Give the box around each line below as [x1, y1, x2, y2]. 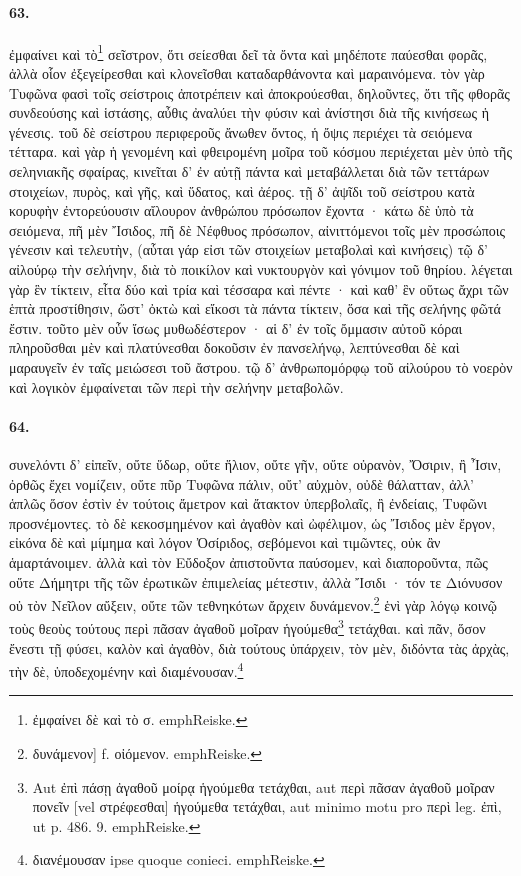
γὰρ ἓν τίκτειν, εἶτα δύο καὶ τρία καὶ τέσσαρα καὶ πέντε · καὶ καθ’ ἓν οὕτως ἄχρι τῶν [9, 278, 509, 299]
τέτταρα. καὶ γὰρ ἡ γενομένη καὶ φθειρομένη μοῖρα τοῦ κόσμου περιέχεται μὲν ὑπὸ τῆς [9, 141, 512, 162]
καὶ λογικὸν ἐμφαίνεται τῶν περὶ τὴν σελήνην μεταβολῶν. [9, 376, 344, 397]
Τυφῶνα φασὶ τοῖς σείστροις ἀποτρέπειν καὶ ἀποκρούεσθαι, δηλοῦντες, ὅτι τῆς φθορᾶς [9, 82, 510, 103]
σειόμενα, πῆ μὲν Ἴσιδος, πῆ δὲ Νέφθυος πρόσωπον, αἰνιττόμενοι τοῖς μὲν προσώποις [9, 219, 506, 240]
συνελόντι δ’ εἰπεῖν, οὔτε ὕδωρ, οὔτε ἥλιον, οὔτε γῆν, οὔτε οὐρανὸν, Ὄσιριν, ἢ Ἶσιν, [9, 453, 502, 474]
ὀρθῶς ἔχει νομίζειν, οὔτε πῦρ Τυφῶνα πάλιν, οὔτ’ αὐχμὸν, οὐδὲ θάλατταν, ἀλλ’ [9, 473, 475, 494]
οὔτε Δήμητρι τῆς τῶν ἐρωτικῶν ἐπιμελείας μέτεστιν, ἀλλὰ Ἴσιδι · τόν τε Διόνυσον [9, 571, 503, 592]
